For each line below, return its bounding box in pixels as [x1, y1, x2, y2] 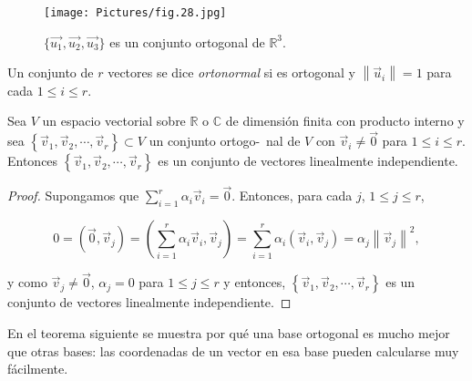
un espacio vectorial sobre [42, 111, 186, 130]
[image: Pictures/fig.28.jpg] [44, 6, 227, 19]
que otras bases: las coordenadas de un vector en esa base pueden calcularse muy [7, 341, 459, 360]
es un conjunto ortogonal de [109, 32, 265, 51]
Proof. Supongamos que [7, 186, 139, 205]
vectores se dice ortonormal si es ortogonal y [108, 63, 355, 82]
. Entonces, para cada [231, 186, 353, 205]
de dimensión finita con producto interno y [225, 111, 465, 130]
